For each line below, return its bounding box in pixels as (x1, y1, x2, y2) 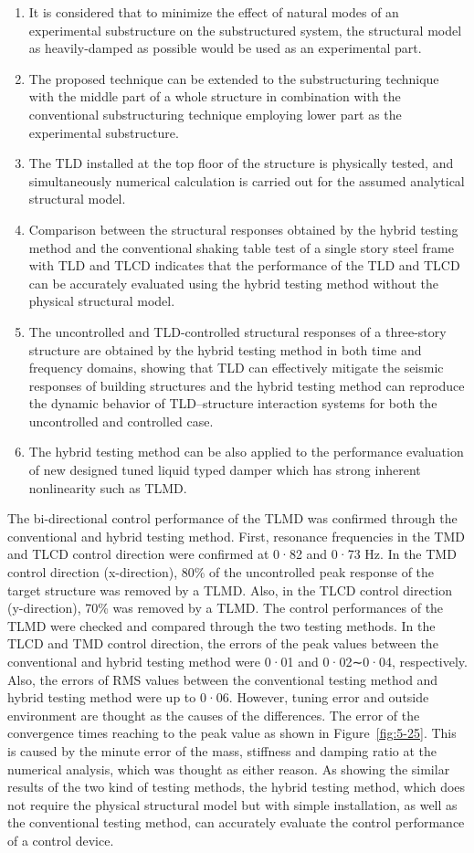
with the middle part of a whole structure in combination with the (28, 87, 401, 106)
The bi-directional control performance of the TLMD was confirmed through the (7, 509, 458, 528)
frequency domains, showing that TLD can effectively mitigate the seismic (28, 358, 444, 377)
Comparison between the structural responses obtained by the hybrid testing (28, 219, 458, 238)
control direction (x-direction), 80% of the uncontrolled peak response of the (7, 563, 435, 582)
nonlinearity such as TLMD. (28, 478, 187, 497)
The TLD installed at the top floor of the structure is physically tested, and (28, 153, 454, 173)
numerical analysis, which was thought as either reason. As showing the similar (7, 759, 450, 778)
